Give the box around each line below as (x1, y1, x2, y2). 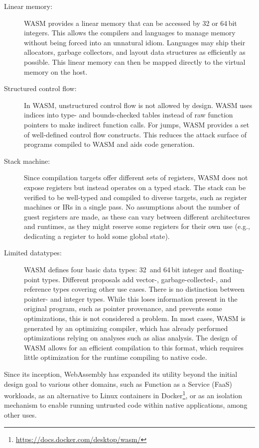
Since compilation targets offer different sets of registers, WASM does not (24, 172, 248, 183)
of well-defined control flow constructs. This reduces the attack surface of (24, 129, 247, 139)
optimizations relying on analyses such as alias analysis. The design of (24, 333, 238, 343)
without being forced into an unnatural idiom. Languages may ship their (24, 37, 246, 47)
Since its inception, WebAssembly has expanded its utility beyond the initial (4, 369, 238, 379)
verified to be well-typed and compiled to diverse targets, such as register (24, 192, 247, 202)
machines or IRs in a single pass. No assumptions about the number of (24, 202, 240, 212)
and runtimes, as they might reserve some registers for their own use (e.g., (24, 221, 250, 231)
